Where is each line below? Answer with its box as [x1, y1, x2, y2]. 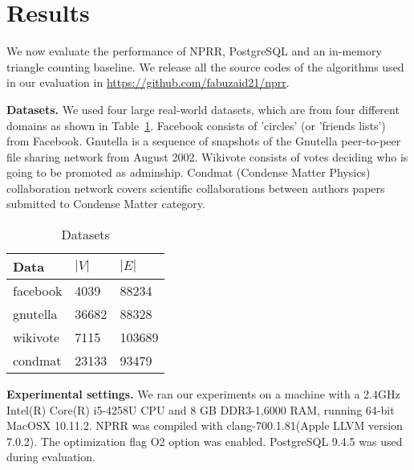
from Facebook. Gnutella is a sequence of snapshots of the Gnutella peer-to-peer [6, 133, 401, 149]
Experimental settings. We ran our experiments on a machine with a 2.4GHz [6, 386, 400, 403]
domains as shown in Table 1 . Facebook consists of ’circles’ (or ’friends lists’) [6, 116, 386, 133]
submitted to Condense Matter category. [6, 195, 205, 212]
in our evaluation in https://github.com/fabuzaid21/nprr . [6, 74, 290, 91]
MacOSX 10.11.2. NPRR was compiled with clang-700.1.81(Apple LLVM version [6, 417, 403, 434]
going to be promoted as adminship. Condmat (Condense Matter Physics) [6, 164, 371, 181]
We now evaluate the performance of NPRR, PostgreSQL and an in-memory [6, 43, 382, 59]
